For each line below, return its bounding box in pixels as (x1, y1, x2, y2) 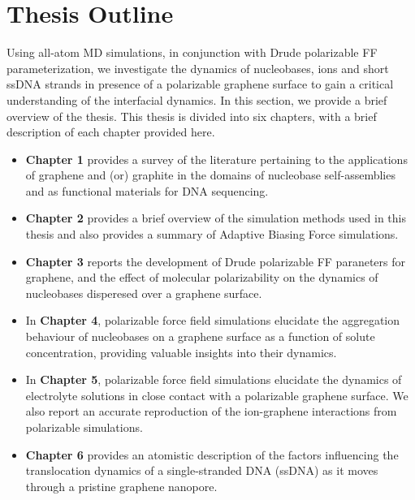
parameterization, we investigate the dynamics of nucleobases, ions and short (6, 59, 389, 76)
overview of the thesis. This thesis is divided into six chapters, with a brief (6, 107, 377, 124)
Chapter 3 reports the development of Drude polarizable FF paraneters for (25, 252, 405, 269)
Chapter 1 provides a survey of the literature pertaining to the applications (25, 150, 408, 167)
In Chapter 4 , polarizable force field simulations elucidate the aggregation (25, 312, 400, 329)
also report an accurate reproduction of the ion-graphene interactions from (25, 403, 397, 420)
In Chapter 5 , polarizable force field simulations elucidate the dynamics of (25, 371, 402, 388)
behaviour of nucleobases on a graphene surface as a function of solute (25, 328, 375, 345)
